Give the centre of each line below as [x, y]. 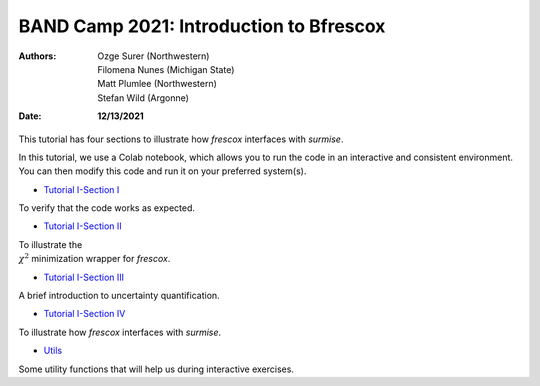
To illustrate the [50, 244]
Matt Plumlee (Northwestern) [157, 84]
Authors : [37, 56]
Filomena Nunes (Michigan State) [166, 69]
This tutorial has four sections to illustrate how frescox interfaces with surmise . [181, 139]
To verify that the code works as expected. [106, 208]
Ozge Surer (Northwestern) [153, 56]
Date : [30, 116]
